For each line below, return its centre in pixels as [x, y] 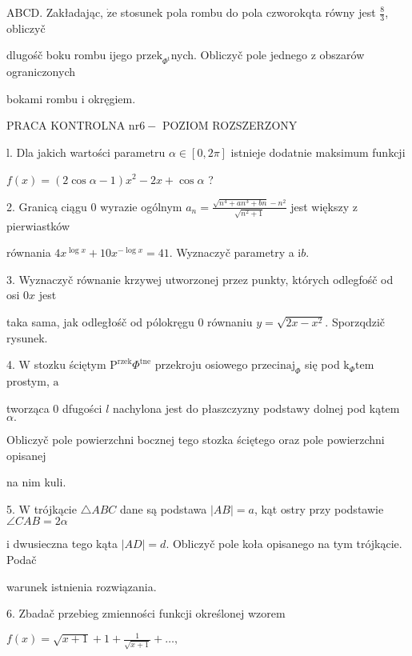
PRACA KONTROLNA [66, 125]
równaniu [230, 321]
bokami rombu [42, 98]
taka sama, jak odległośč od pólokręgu [100, 321]
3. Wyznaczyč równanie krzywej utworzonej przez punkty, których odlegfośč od [200, 279]
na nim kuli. [36, 482]
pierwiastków [38, 225]
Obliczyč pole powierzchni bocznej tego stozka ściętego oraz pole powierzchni [196, 440]
